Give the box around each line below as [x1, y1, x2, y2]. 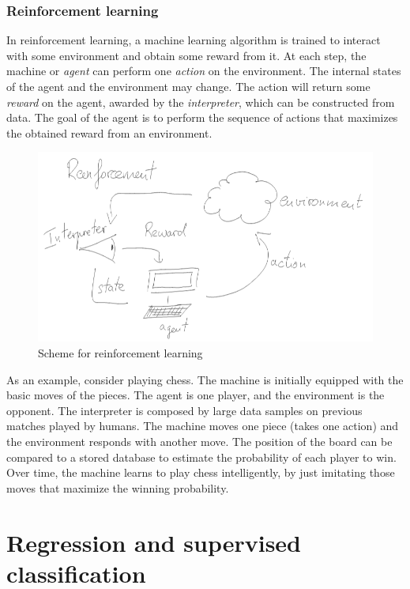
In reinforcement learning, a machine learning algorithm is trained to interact [6, 32, 381, 48]
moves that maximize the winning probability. [6, 479, 229, 496]
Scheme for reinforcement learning [38, 344, 203, 361]
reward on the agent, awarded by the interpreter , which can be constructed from [6, 93, 395, 110]
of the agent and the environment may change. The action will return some [6, 78, 371, 94]
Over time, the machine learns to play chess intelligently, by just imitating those [6, 464, 395, 481]
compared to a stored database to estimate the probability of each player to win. [6, 448, 397, 465]
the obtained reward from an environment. [6, 124, 213, 141]
